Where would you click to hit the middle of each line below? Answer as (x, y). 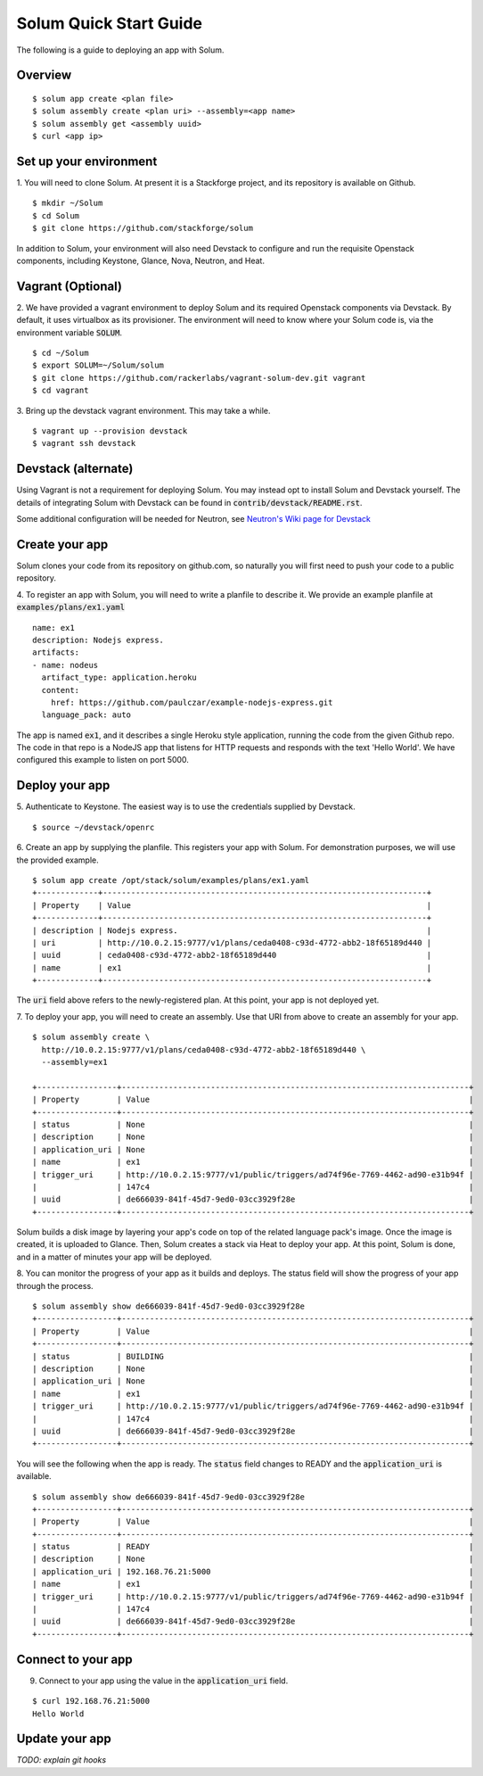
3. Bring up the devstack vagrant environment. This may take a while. (143, 410)
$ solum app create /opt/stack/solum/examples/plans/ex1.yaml (171, 880)
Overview (44, 75)
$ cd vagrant (61, 391)
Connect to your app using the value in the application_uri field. (164, 1681)
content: (61, 690)
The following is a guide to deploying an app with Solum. (120, 50)
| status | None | (253, 1124)
